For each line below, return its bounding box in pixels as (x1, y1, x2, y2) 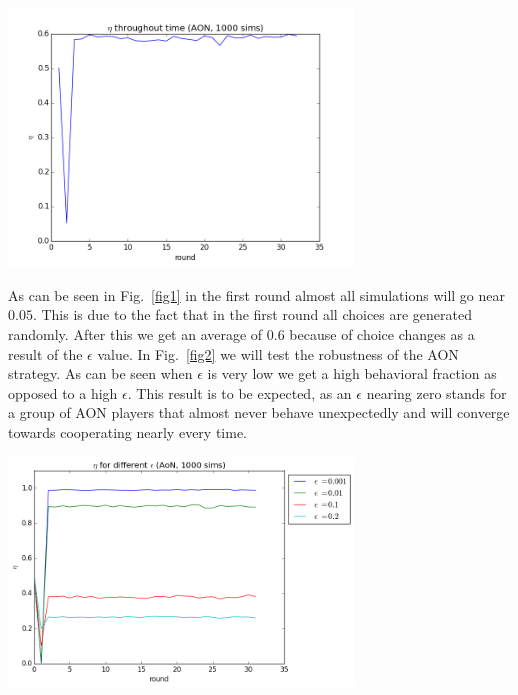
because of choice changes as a (289, 323, 475, 344)
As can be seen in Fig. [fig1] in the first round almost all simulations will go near (8, 284, 506, 305)
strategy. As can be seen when (8, 363, 193, 384)
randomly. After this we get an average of (8, 323, 263, 344)
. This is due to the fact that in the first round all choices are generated (32, 304, 473, 325)
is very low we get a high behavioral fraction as (207, 363, 497, 384)
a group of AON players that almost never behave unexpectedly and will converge (8, 402, 510, 423)
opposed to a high (8, 382, 118, 403)
